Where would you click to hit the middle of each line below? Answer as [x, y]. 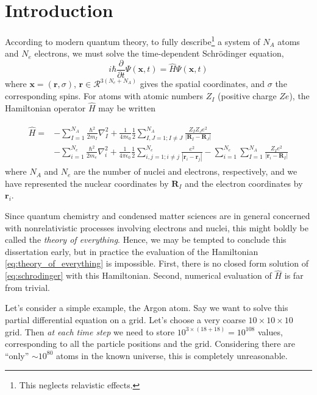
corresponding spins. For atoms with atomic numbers [104, 96]
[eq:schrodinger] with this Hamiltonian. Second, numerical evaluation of [138, 275]
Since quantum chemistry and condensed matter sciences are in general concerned [158, 215]
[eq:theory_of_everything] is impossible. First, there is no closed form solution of [157, 263]
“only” [17, 355]
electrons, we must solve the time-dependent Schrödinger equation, [159, 53]
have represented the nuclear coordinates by [87, 183]
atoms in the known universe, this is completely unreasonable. [172, 355]
